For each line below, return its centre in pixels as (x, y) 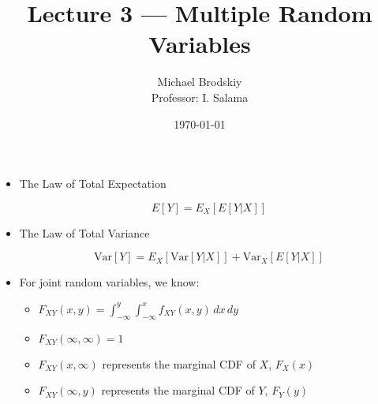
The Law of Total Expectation (93, 183)
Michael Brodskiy (200, 82)
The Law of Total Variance (84, 232)
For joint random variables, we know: (109, 282)
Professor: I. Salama (200, 97)
